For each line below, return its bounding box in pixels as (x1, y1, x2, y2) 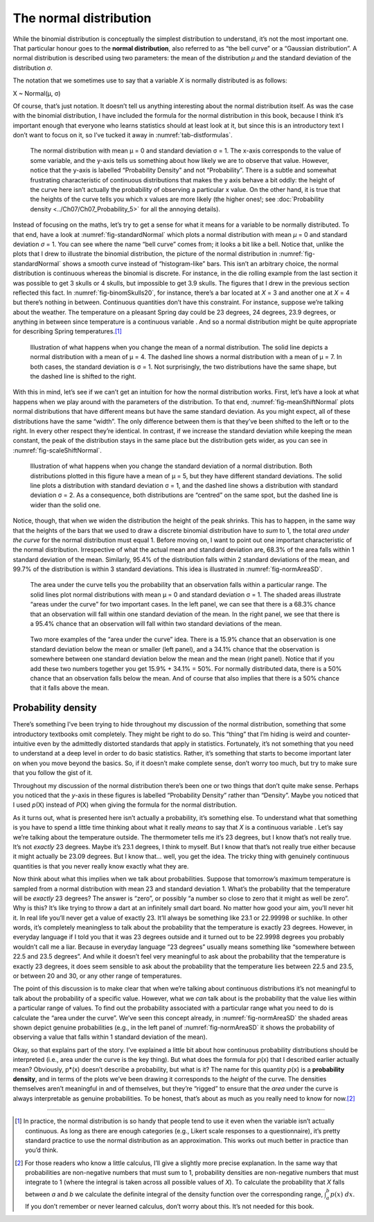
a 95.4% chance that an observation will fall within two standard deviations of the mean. (30, 620, 282, 628)
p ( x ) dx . (330, 1189, 355, 1198)
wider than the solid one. (30, 500, 101, 509)
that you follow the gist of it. (12, 769, 93, 777)
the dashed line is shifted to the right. (30, 372, 136, 381)
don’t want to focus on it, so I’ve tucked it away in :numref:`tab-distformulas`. (12, 131, 233, 139)
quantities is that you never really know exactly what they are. (12, 862, 189, 870)
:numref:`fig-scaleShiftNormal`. (12, 446, 102, 454)
